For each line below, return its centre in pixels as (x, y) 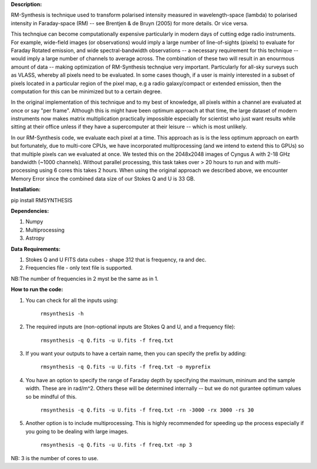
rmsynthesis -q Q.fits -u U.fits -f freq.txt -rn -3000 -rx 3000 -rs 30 (147, 410)
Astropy (35, 238)
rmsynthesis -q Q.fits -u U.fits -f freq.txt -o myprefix (125, 367)
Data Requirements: (36, 249)
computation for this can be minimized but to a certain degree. (87, 91)
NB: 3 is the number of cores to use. (55, 458)
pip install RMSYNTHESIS (42, 200)
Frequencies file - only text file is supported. (79, 268)
